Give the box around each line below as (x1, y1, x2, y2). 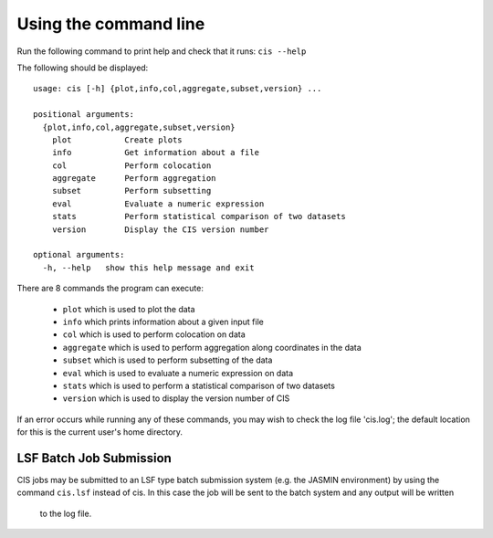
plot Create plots (51, 134, 183, 145)
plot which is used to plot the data (62, 303, 195, 314)
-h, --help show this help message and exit (42, 262, 255, 273)
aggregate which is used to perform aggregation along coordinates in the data (62, 342, 362, 353)
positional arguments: (33, 110, 135, 120)
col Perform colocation (51, 160, 212, 171)
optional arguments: (33, 249, 125, 260)
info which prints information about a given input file (62, 316, 264, 327)
